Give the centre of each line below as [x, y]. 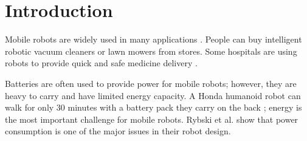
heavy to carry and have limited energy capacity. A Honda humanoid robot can [153, 95]
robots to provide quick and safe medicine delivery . [101, 63]
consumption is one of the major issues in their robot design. [118, 131]
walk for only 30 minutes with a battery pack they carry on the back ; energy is [153, 107]
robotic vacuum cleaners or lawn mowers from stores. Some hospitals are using [151, 51]
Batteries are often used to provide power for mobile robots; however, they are [151, 83]
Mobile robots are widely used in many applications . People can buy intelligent [153, 39]
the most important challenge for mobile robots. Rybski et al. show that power [152, 119]
